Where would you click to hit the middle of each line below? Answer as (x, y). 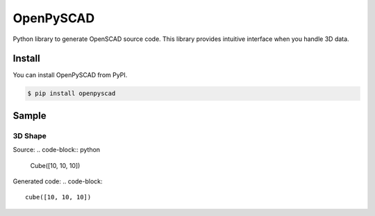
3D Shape (30, 135)
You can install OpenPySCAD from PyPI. (70, 75)
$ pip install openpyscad (72, 93)
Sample (30, 116)
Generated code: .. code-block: (58, 181)
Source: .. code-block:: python (57, 150)
